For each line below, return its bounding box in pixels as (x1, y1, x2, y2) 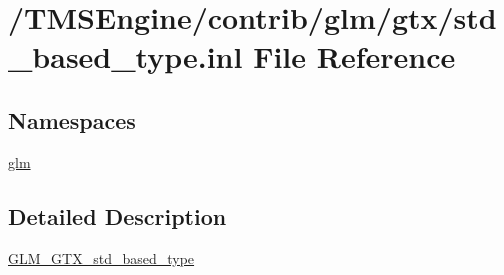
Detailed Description (8, 200, 227, 231)
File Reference (253, 36, 456, 77)
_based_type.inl (8, 36, 243, 77)
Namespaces (8, 104, 136, 135)
